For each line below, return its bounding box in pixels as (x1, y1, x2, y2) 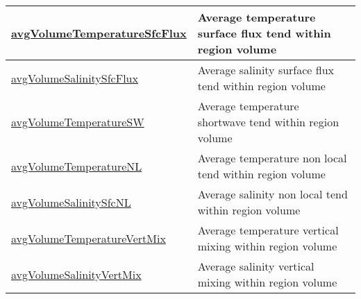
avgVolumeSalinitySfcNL (11, 194, 131, 210)
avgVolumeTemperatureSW (11, 114, 144, 130)
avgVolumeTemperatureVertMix (11, 230, 166, 246)
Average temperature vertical (197, 222, 339, 238)
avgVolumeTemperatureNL (11, 157, 142, 174)
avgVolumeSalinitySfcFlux (11, 69, 138, 86)
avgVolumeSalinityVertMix (11, 266, 142, 282)
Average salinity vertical (197, 258, 314, 274)
